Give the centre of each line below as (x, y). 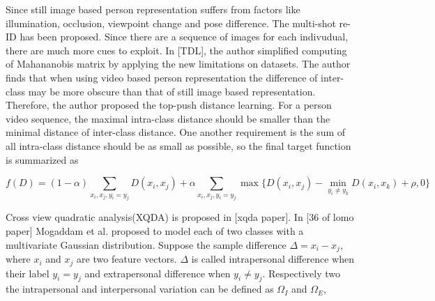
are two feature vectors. (127, 259)
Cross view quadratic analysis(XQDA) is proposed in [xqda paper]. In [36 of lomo (180, 217)
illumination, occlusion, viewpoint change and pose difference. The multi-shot (171, 23)
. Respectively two (301, 273)
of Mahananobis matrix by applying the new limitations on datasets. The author (178, 64)
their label (28, 273)
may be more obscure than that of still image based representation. (172, 91)
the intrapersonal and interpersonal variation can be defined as (140, 289)
